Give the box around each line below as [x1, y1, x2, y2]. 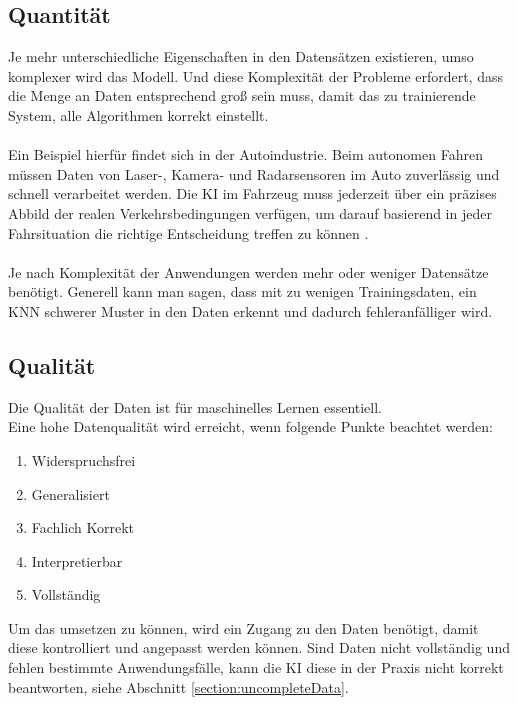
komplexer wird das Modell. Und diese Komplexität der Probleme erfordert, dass [8, 65, 504, 86]
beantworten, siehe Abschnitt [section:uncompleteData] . [8, 676, 349, 697]
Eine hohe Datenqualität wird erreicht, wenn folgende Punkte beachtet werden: [8, 416, 493, 437]
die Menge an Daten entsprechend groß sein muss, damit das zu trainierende [8, 85, 476, 106]
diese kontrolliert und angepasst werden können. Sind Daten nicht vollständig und [8, 637, 510, 658]
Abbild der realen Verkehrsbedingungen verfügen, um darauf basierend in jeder [8, 202, 492, 223]
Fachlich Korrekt [31, 517, 134, 538]
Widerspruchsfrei [31, 449, 136, 470]
